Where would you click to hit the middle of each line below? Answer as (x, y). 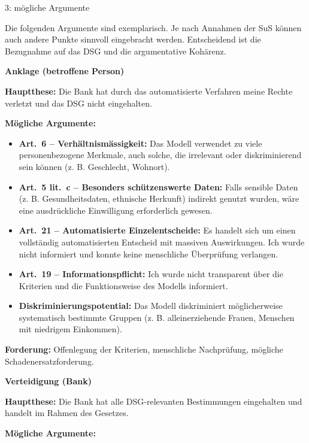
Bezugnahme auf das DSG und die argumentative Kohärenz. (116, 51)
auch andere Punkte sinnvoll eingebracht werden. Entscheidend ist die (133, 39)
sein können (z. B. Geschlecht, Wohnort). (94, 166)
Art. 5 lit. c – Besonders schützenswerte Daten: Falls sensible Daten (158, 186)
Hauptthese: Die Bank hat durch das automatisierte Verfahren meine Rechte (149, 91)
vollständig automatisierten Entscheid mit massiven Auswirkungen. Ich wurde (162, 242)
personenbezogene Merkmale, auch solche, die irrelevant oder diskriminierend (160, 155)
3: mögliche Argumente (47, 7)
